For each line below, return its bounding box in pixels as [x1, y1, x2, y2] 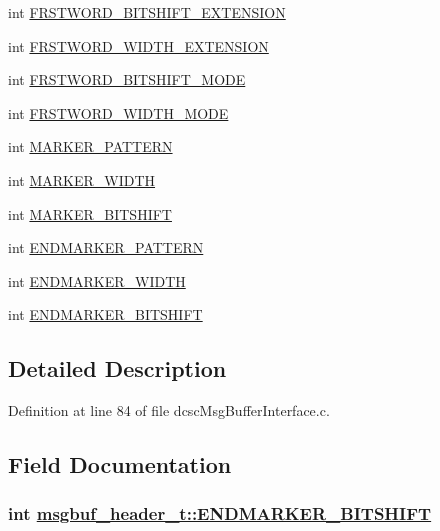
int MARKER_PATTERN [8, 136, 173, 157]
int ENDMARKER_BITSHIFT [8, 304, 203, 325]
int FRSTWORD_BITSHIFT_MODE [8, 69, 246, 90]
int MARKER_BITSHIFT [8, 203, 172, 224]
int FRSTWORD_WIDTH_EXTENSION [8, 35, 269, 56]
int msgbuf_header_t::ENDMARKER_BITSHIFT [8, 501, 432, 526]
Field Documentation [8, 449, 232, 480]
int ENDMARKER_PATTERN [8, 237, 204, 258]
